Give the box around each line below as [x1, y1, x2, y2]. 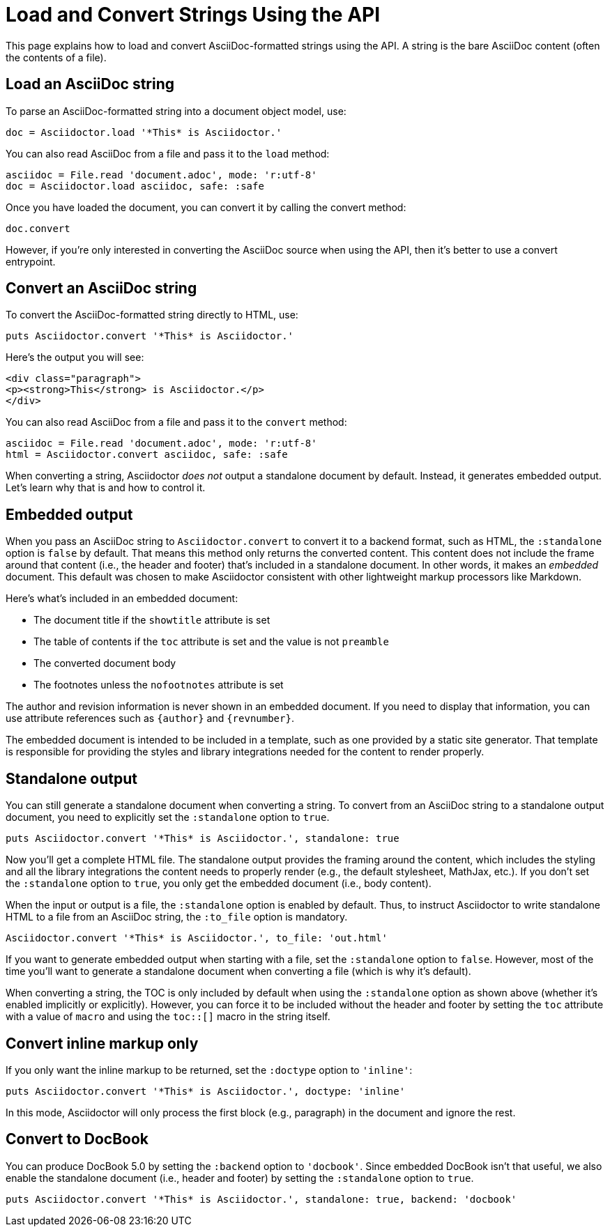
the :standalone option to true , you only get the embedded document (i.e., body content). [6, 877, 432, 890]
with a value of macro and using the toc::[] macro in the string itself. [6, 1010, 330, 1023]
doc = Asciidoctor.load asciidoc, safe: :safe [6, 180, 264, 192]
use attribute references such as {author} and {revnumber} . [6, 712, 294, 725]
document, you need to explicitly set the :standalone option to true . [6, 811, 330, 824]
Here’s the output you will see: [6, 351, 144, 364]
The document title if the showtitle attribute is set [33, 614, 270, 626]
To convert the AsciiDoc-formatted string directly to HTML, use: [6, 309, 298, 321]
